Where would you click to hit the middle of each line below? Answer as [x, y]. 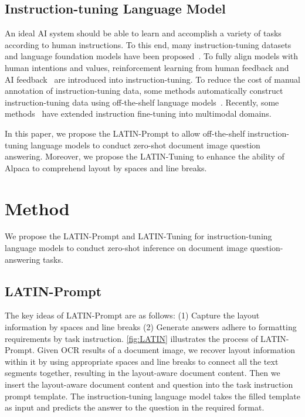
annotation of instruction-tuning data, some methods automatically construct [144, 91]
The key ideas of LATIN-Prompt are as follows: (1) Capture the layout [132, 315]
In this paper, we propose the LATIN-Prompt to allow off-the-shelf [125, 133]
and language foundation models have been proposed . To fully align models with [152, 56]
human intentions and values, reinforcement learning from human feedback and [147, 67]
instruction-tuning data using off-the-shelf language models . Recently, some [142, 102]
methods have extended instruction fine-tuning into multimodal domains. [138, 113]
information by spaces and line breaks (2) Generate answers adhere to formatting [151, 327]
